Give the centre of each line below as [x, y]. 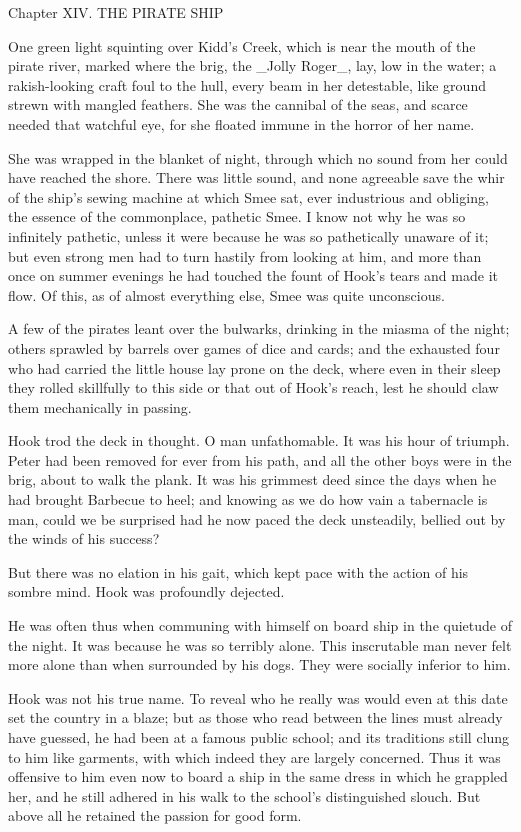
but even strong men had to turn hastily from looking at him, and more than [245, 255]
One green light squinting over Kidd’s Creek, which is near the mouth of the [242, 45]
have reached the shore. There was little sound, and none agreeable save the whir [256, 177]
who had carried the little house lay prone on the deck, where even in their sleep [254, 367]
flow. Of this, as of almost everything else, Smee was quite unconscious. [226, 294]
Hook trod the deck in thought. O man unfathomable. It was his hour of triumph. [259, 440]
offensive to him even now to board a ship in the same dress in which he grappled [258, 776]
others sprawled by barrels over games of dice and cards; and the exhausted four [254, 347]
